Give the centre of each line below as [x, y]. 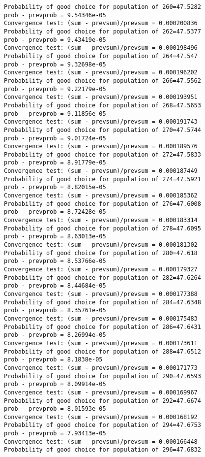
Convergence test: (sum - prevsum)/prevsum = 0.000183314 [101, 220]
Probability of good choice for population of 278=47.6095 [102, 228]
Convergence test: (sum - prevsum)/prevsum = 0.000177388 [101, 294]
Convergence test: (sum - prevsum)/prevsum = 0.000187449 [101, 171]
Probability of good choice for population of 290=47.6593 [102, 376]
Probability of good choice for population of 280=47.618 [101, 253]
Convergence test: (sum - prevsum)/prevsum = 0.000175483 [101, 318]
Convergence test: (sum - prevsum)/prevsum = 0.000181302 [101, 245]
